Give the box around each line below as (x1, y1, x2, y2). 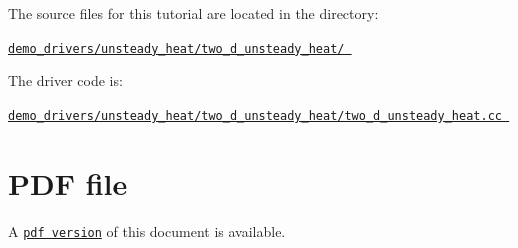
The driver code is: (8, 70, 123, 91)
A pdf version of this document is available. (8, 220, 286, 241)
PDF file (8, 162, 128, 203)
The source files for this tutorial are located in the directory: (8, 3, 379, 23)
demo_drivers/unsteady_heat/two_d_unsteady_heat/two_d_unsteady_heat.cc (8, 108, 502, 123)
